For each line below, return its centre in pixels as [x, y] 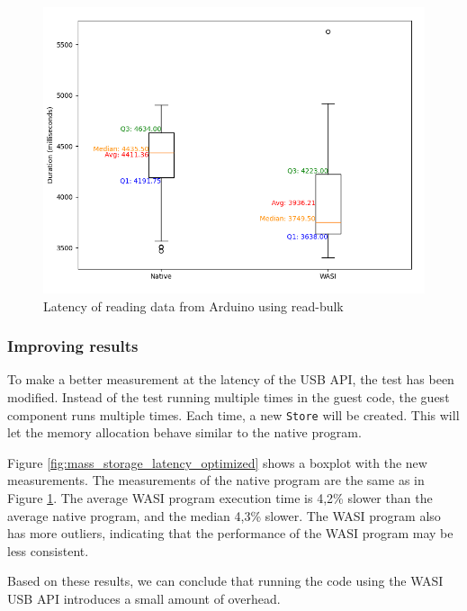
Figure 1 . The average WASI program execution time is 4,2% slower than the [220, 498]
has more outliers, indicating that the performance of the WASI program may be [230, 533]
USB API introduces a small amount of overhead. [144, 598]
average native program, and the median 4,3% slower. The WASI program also [224, 515]
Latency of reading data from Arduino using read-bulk [193, 305]
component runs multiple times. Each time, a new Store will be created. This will [233, 414]
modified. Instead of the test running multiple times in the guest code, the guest [229, 397]
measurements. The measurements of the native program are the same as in [216, 480]
